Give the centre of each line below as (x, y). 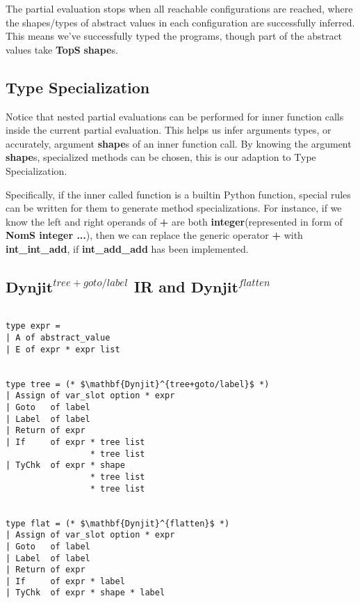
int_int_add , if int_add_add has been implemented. (127, 248)
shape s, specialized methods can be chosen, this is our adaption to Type (161, 157)
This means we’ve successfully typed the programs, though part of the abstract (174, 36)
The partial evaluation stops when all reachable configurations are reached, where (179, 8)
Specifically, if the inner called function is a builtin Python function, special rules (178, 194)
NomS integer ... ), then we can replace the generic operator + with (154, 235)
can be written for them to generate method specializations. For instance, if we (174, 208)
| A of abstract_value (58, 338)
